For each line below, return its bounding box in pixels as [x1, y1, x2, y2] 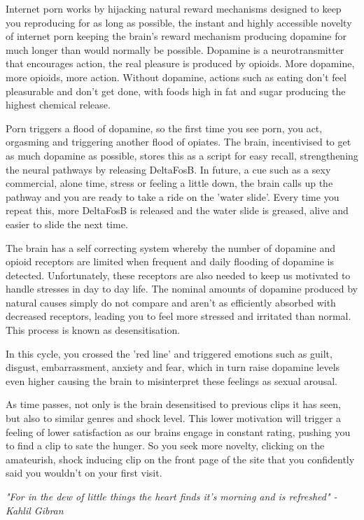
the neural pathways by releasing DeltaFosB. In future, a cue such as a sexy [6, 162, 331, 176]
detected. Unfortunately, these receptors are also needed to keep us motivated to [6, 267, 351, 282]
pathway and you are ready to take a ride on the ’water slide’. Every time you [6, 189, 339, 204]
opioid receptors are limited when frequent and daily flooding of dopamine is [6, 254, 334, 269]
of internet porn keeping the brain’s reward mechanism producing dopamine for [6, 29, 346, 43]
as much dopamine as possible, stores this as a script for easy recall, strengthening [6, 148, 358, 162]
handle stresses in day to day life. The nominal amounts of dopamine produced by [6, 281, 358, 296]
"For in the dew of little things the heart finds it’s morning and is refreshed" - [6, 489, 337, 503]
